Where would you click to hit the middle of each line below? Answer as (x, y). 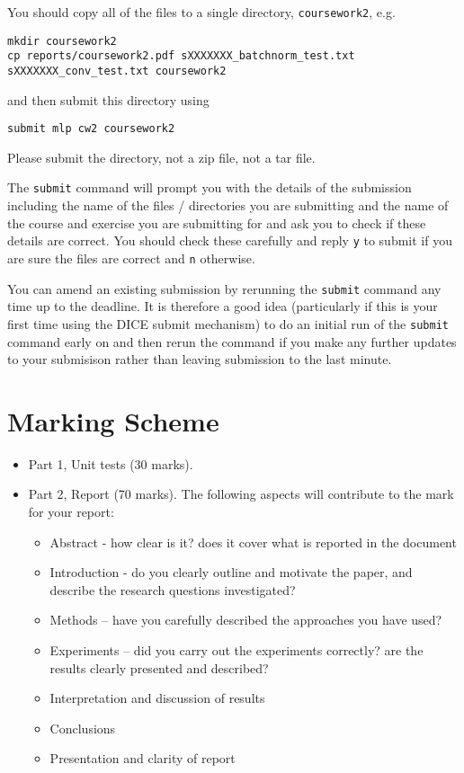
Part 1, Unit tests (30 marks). (111, 463)
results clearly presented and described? (159, 667)
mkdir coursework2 (62, 41)
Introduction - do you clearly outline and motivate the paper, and (231, 572)
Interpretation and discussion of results (157, 698)
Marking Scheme (113, 420)
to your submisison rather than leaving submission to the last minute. (200, 359)
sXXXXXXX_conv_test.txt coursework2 (117, 71)
